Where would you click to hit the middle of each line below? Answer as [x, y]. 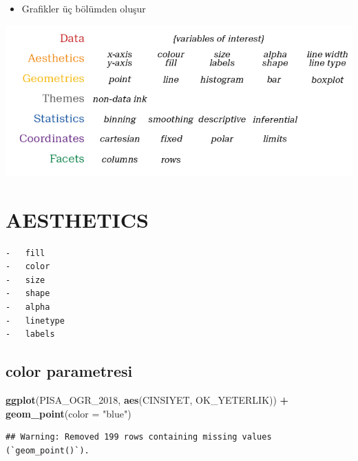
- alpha [28, 307]
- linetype [35, 321]
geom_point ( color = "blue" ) [69, 413]
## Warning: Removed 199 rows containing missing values [139, 437]
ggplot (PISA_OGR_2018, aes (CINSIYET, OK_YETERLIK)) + [147, 399]
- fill [25, 253]
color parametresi [69, 371]
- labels [30, 334]
